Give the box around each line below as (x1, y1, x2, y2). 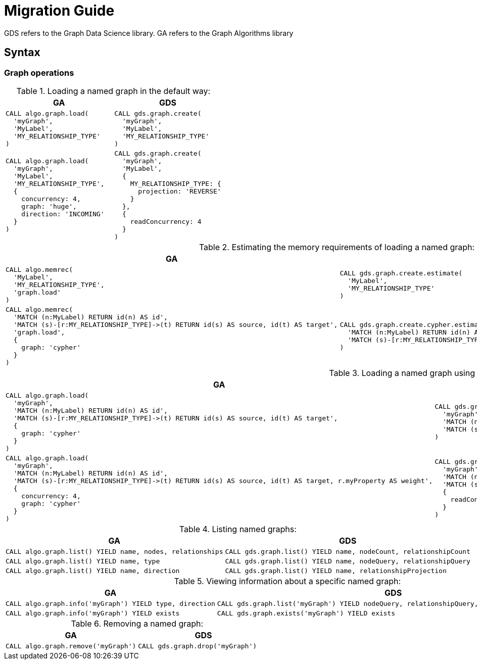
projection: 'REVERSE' (138, 187, 221, 195)
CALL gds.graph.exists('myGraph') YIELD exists (217, 609, 396, 617)
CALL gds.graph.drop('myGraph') (138, 642, 257, 650)
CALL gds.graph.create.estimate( (340, 269, 463, 277)
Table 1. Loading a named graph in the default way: (16, 85, 211, 96)
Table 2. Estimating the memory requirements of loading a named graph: (199, 242, 475, 252)
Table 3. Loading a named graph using (329, 367, 475, 378)
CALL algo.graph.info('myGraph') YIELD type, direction (6, 599, 215, 607)
